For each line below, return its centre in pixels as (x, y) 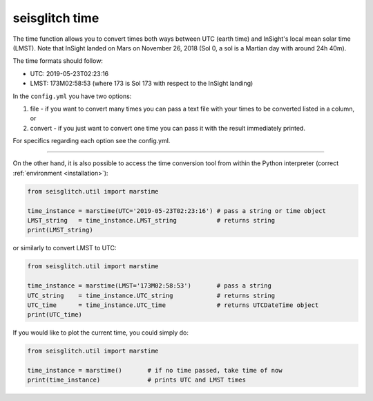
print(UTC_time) (55, 315)
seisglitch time (56, 18)
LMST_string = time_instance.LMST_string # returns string (151, 220)
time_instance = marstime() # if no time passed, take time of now (155, 371)
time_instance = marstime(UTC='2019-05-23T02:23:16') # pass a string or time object (176, 211)
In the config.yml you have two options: (72, 96)
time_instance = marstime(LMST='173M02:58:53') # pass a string (150, 286)
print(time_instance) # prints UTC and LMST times (137, 380)
